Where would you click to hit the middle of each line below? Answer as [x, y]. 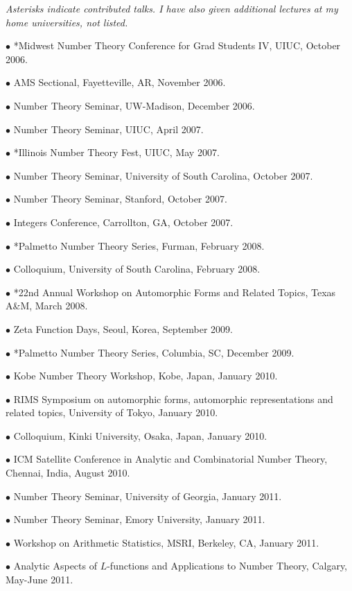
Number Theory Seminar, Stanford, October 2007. [120, 199]
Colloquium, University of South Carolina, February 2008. [137, 269]
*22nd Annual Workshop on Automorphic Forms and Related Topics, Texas [175, 292]
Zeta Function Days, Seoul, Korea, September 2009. [123, 328]
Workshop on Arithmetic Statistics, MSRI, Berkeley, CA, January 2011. [166, 542]
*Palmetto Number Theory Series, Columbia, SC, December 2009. [154, 352]
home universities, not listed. [67, 22]
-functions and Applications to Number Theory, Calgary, [227, 566]
